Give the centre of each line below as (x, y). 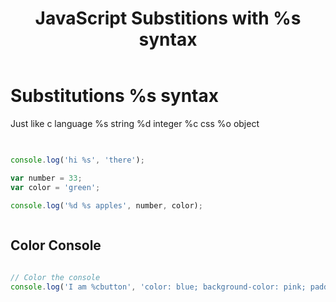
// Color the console (55, 277)
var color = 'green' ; (55, 188)
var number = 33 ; (46, 178)
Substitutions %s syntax (114, 96)
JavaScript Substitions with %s (168, 18)
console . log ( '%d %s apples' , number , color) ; (106, 205)
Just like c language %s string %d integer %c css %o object (135, 123)
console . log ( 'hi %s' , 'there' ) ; (77, 160)
